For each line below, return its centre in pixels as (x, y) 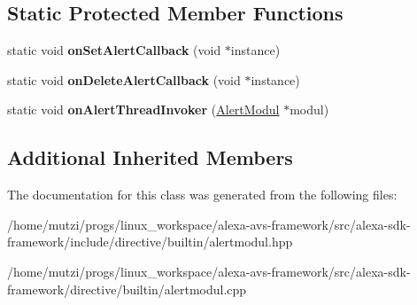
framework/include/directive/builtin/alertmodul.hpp (150, 242)
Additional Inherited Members (150, 157)
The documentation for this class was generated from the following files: (202, 195)
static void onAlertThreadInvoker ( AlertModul (143, 109)
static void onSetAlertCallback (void (114, 50)
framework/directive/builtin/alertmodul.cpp (127, 289)
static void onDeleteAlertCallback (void (124, 79)
